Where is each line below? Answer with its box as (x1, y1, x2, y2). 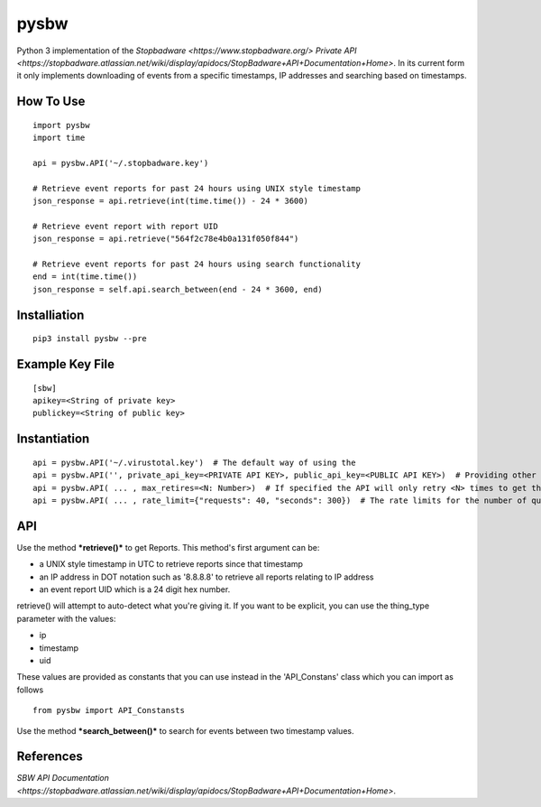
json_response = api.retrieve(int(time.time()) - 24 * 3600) (32, 196, 308, 207)
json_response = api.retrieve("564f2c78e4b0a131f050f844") (32, 234, 299, 244)
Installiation (16, 307, 85, 322)
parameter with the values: (16, 613, 116, 624)
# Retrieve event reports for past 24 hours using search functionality (32, 259, 361, 270)
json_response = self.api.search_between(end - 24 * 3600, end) (32, 284, 324, 294)
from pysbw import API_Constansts (32, 705, 185, 716)
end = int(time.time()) (32, 272, 138, 282)
